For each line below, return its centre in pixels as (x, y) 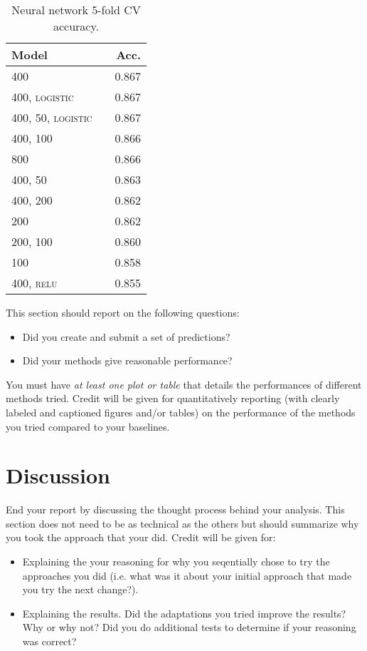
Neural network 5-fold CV (76, 10)
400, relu (34, 283)
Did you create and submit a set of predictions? (126, 336)
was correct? (49, 641)
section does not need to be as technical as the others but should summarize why (182, 523)
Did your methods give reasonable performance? (127, 360)
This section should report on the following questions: (123, 312)
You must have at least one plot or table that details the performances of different (184, 384)
